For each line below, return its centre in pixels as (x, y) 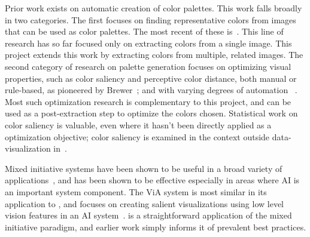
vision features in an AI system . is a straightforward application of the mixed (148, 215)
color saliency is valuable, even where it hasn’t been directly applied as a (138, 124)
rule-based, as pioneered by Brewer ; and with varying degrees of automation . (151, 90)
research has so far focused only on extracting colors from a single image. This (148, 43)
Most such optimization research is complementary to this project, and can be (148, 101)
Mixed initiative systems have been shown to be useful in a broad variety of (144, 168)
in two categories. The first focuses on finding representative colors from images (151, 19)
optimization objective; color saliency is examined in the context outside (137, 136)
